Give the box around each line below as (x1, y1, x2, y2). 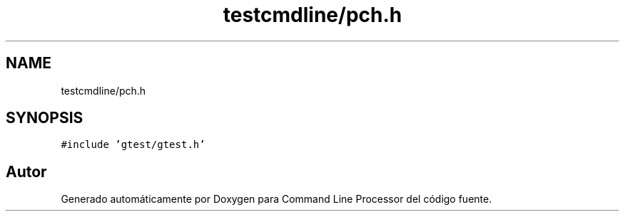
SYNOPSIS (6, 109, 83, 127)
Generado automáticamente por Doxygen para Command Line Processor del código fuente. (61, 193, 492, 206)
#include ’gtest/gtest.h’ (61, 139, 205, 151)
